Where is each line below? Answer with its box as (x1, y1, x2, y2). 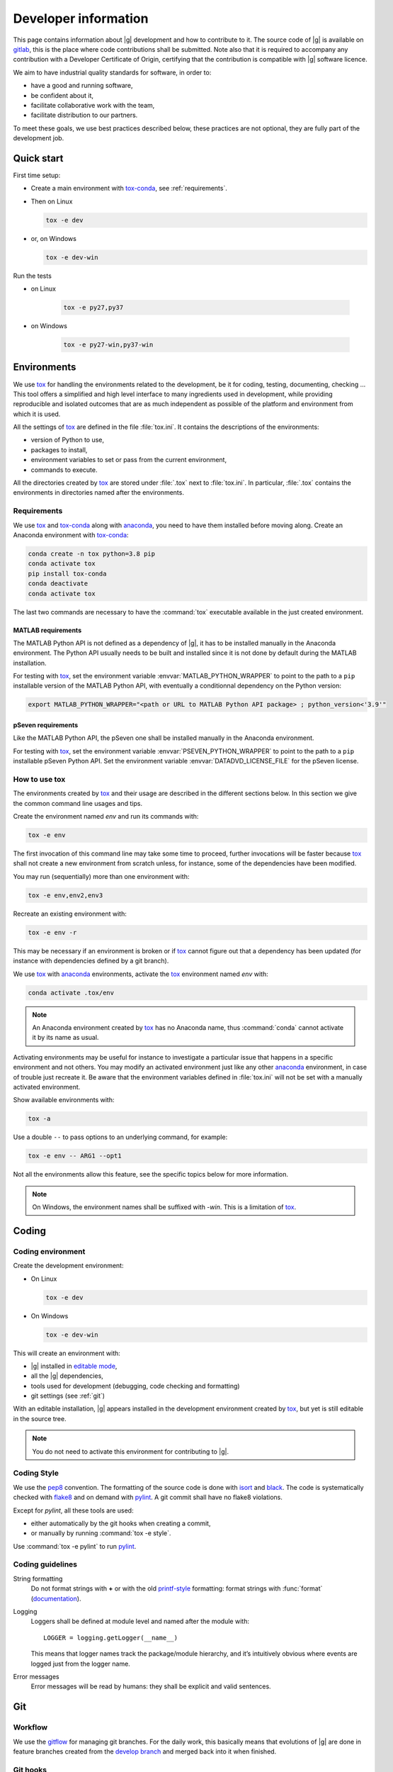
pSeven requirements (13, 721, 79, 729)
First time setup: (13, 171, 61, 179)
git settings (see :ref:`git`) (30, 1391, 106, 1400)
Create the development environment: (13, 1262, 124, 1270)
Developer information (13, 11, 149, 26)
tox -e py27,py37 (63, 303, 124, 312)
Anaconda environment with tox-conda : (13, 530, 129, 539)
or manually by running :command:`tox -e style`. (30, 1529, 171, 1537)
